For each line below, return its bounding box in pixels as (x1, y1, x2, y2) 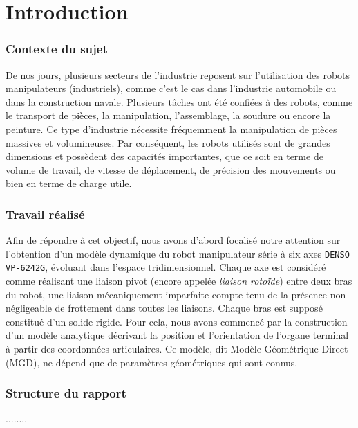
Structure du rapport (6, 384, 126, 402)
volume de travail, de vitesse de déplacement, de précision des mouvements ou (6, 162, 336, 177)
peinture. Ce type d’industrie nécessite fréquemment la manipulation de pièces (6, 121, 337, 136)
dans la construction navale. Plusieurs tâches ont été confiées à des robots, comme (6, 94, 353, 109)
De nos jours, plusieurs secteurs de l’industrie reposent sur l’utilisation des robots (6, 67, 350, 82)
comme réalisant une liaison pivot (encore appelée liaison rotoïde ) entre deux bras (6, 274, 352, 288)
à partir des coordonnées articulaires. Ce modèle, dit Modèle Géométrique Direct (6, 341, 348, 356)
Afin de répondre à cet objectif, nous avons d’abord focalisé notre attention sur (6, 233, 341, 247)
